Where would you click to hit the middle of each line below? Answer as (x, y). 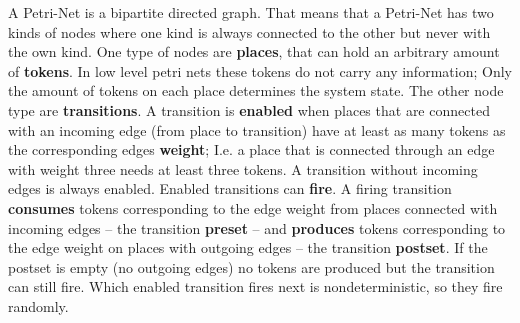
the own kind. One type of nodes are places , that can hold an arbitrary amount (254, 51)
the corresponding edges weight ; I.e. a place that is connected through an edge (251, 149)
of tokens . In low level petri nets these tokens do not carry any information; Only (260, 70)
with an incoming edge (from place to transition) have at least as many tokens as (257, 129)
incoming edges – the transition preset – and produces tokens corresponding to (257, 227)
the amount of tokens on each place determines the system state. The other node (256, 90)
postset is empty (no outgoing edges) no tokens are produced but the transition (251, 266)
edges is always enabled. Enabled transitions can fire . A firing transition (230, 188)
